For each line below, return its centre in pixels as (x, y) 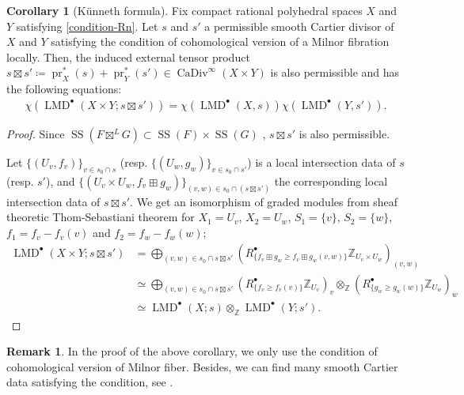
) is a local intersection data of (321, 162)
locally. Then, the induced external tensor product (128, 56)
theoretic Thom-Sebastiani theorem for (101, 217)
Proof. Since (36, 133)
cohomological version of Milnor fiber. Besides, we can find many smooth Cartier (202, 366)
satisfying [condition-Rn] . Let (87, 26)
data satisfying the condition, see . (90, 382)
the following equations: (64, 89)
